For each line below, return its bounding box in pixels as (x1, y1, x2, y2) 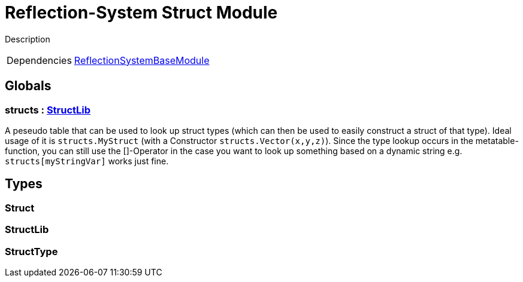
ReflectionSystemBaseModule (74, 54, 210, 66)
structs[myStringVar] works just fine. (5, 155, 169, 166)
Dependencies (7, 54, 72, 66)
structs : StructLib (5, 103, 91, 116)
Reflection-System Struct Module (5, 2, 278, 23)
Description (5, 33, 50, 44)
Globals (5, 78, 52, 94)
